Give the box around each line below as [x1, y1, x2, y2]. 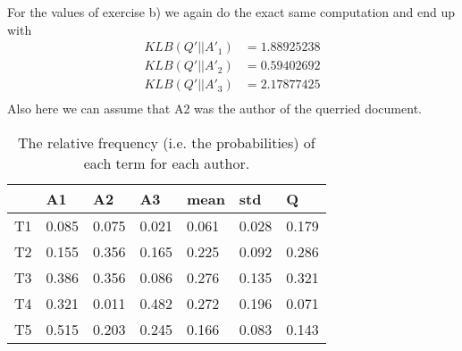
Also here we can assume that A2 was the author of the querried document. [7, 99, 422, 118]
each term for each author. [83, 152, 250, 173]
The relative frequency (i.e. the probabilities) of [18, 131, 315, 153]
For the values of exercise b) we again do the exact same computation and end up [7, 3, 455, 21]
